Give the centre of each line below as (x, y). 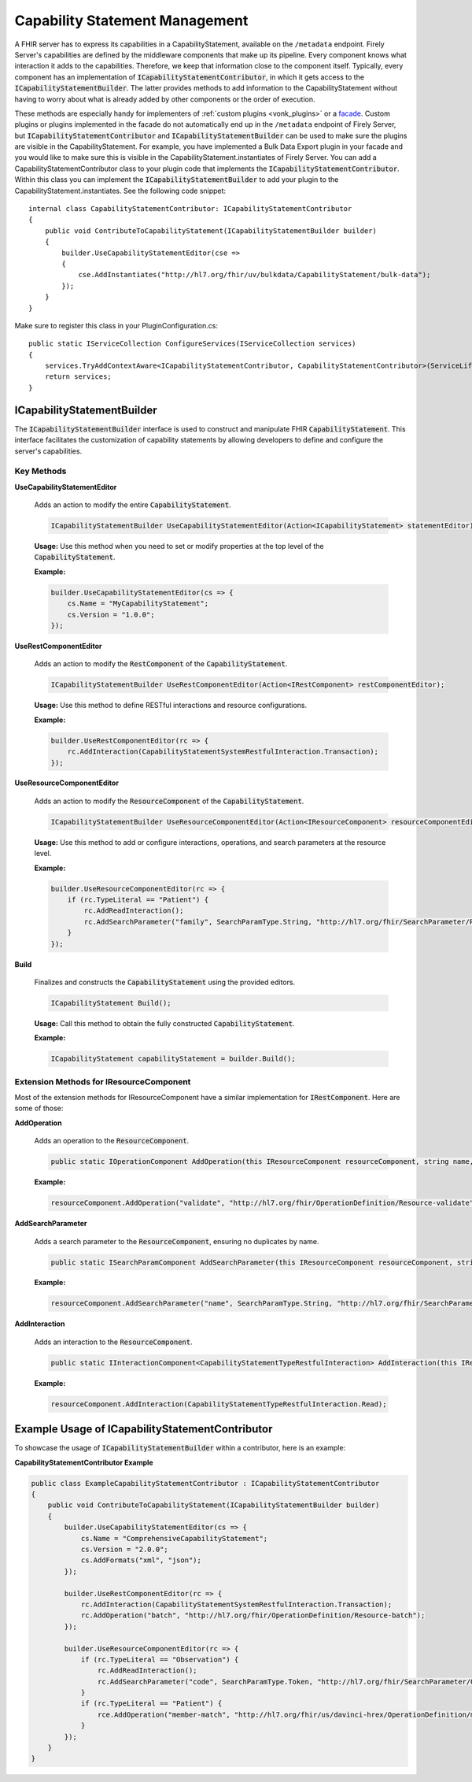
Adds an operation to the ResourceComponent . (112, 1141)
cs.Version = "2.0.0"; (124, 1550)
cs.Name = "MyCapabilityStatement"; (138, 604)
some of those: (39, 1108)
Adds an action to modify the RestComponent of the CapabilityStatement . (161, 664)
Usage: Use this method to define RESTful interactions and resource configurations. (170, 706)
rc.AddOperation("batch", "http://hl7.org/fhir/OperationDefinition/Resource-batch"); (253, 1615)
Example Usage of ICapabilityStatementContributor (144, 1429)
